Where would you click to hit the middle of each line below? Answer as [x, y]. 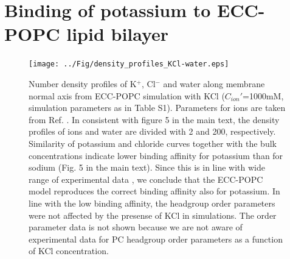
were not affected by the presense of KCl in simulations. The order [153, 215]
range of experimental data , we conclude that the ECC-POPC [146, 179]
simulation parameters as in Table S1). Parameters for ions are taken [157, 108]
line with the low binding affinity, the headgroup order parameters [152, 203]
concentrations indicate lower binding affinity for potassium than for [156, 155]
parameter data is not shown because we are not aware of [136, 227]
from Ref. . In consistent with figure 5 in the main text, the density [154, 119]
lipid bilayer [118, 34]
